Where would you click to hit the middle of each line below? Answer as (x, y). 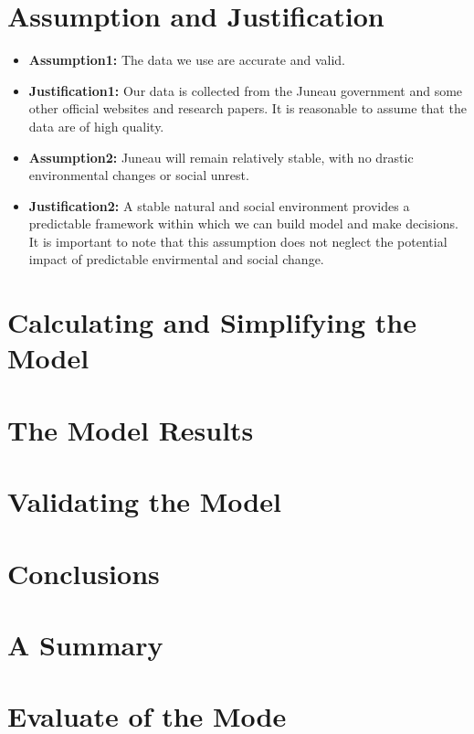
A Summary (85, 644)
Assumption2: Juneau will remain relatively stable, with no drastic (221, 157)
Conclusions (84, 573)
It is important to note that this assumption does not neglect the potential (238, 241)
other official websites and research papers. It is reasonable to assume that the (248, 108)
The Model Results (131, 429)
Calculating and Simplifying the (212, 322)
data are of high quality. (96, 126)
